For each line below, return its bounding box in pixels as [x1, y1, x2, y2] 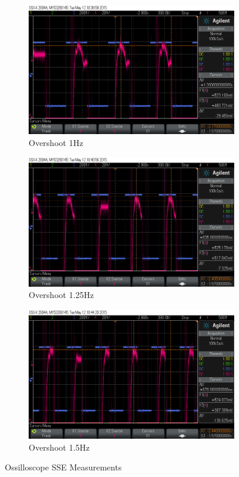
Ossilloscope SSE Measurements [5, 461, 122, 473]
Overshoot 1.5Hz [29, 440, 90, 453]
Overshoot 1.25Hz [29, 288, 94, 301]
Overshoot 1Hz [29, 136, 84, 148]
